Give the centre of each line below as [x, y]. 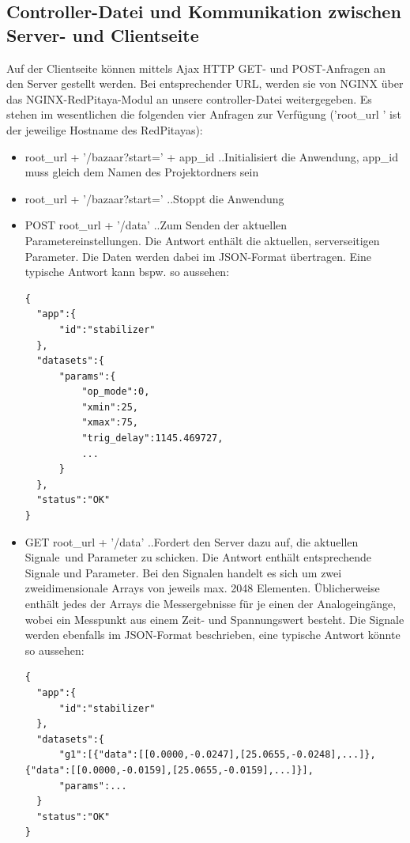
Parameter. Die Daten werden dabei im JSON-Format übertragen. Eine [198, 256]
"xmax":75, [110, 423]
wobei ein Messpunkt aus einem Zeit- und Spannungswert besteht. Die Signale [214, 619]
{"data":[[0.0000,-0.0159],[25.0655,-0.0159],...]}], [169, 770]
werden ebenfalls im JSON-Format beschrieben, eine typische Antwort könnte [213, 635]
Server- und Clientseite [103, 34]
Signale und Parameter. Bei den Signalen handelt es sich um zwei [183, 572]
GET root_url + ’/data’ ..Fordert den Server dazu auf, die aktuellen [192, 541]
